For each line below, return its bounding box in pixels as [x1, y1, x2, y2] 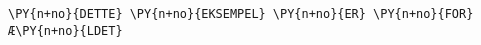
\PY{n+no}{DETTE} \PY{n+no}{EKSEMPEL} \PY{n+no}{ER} [8, 7, 366, 21]
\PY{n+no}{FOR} [373, 7, 474, 21]
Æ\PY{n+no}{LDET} [8, 23, 123, 38]
